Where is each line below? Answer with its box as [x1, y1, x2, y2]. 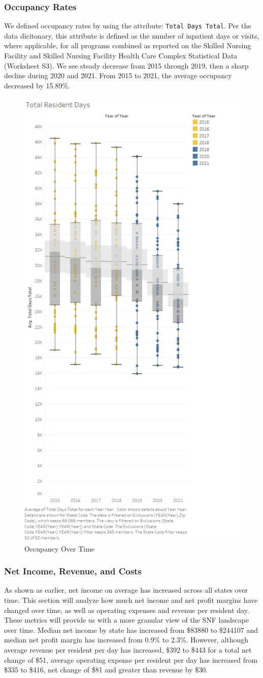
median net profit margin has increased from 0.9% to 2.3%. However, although [4, 634, 249, 645]
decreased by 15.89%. [4, 80, 70, 90]
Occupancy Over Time [24, 543, 95, 554]
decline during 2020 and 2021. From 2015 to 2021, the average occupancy [4, 70, 232, 81]
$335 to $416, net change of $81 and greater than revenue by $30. [4, 664, 208, 675]
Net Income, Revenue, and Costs [4, 565, 142, 577]
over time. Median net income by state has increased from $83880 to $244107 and [4, 624, 258, 635]
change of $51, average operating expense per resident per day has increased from [4, 654, 258, 665]
